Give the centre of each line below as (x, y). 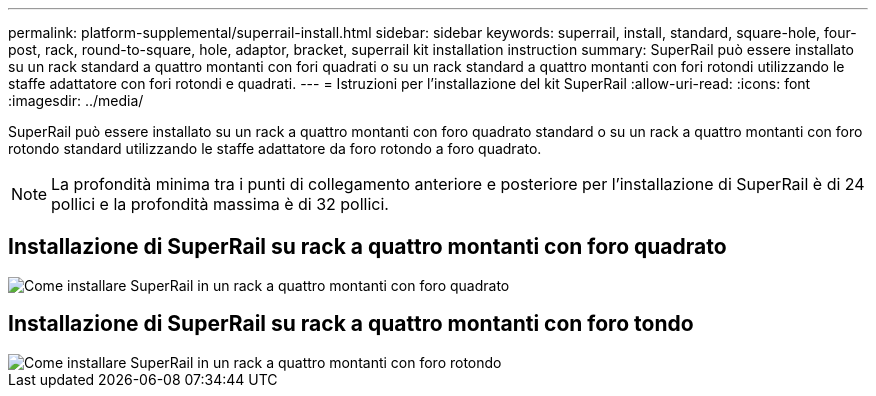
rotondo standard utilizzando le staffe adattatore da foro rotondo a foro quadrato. (275, 148)
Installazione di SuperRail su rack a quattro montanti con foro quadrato (367, 247)
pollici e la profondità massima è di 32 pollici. (220, 204)
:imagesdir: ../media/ (76, 100)
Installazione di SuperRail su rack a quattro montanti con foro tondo (351, 324)
